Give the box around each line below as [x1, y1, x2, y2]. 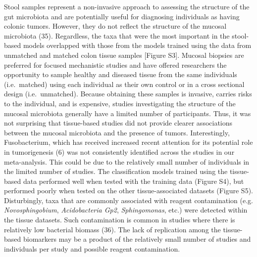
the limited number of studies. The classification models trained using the [4, 166, 228, 176]
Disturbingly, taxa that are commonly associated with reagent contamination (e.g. [4, 195, 254, 205]
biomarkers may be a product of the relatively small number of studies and [23, 234, 251, 244]
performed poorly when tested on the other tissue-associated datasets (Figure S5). [4, 185, 253, 196]
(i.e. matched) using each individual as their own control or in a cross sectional [4, 79, 245, 89]
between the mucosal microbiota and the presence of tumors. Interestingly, [4, 127, 230, 137]
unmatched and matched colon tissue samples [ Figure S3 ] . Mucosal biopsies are [4, 49, 244, 60]
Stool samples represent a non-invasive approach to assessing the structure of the [4, 1, 250, 11]
